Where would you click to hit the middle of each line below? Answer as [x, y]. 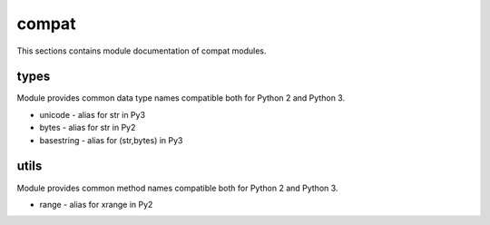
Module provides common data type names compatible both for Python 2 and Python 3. [181, 98]
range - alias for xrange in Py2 [96, 204]
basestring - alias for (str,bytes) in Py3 [111, 140]
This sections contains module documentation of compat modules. [142, 51]
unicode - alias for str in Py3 [92, 114]
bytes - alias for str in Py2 [88, 128]
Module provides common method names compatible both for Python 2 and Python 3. [177, 188]
